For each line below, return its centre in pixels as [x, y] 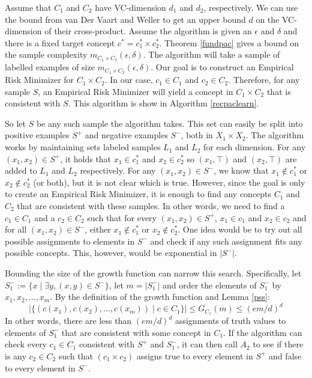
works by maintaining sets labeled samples [83, 147]
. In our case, [129, 80]
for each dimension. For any [255, 147]
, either [98, 229]
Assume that [28, 7]
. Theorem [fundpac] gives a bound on [229, 42]
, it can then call [207, 344]
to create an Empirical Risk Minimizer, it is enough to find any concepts [138, 194]
